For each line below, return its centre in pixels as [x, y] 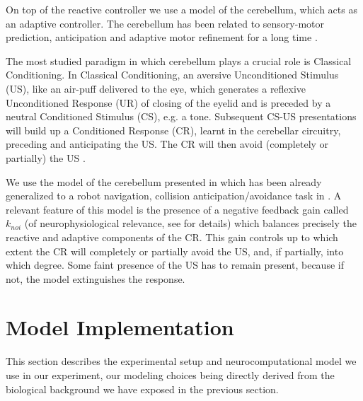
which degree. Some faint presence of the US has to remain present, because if [175, 265]
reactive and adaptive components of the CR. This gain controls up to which [172, 237]
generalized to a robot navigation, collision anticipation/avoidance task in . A [174, 196]
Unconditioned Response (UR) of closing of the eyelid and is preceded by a [168, 102]
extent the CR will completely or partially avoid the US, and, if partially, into [175, 251]
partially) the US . [46, 157]
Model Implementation [120, 327]
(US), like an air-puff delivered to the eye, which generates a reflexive [156, 88]
